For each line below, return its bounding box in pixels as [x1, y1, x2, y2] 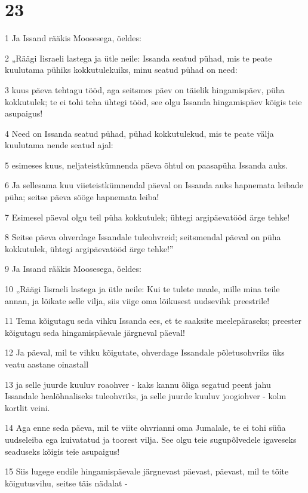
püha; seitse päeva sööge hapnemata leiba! [5, 191, 159, 203]
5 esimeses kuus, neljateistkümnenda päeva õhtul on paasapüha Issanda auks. [5, 158, 288, 171]
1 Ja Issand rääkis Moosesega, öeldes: [5, 32, 141, 44]
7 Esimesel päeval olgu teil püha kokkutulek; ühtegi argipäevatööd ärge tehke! [5, 210, 290, 223]
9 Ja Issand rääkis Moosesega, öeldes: [5, 262, 141, 275]
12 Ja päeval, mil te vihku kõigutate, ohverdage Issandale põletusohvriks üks [5, 346, 285, 359]
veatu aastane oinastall [5, 358, 89, 370]
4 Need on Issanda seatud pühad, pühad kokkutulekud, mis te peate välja [5, 127, 274, 139]
